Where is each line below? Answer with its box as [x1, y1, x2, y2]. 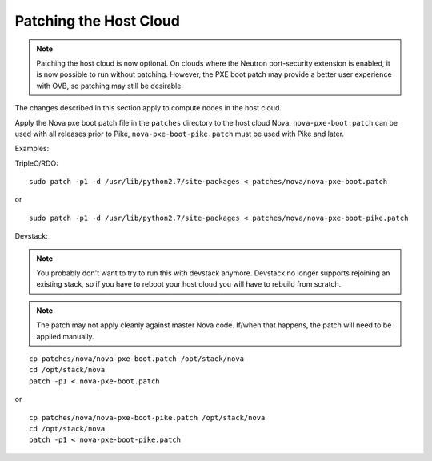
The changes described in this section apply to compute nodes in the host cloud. [14, 103, 282, 113]
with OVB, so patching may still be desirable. [36, 81, 184, 90]
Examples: [14, 144, 50, 154]
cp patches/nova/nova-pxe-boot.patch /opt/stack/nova [29, 354, 244, 363]
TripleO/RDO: [14, 158, 59, 168]
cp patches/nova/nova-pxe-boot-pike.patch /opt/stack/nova [29, 413, 266, 422]
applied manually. [36, 331, 95, 341]
